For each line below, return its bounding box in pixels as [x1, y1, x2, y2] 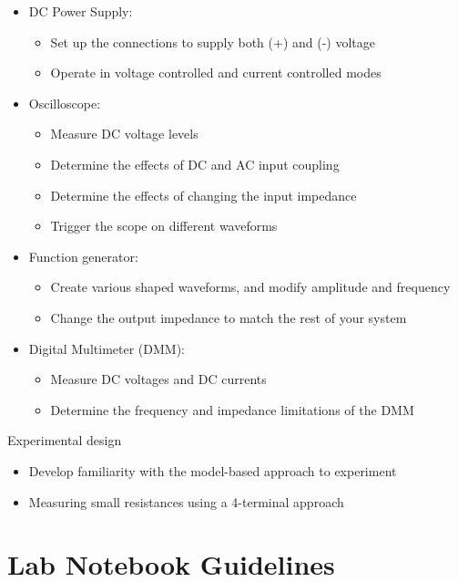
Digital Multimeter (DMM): [28, 338, 185, 358]
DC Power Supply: [28, 2, 133, 20]
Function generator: [28, 246, 138, 265]
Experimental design [7, 431, 122, 450]
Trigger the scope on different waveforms [50, 216, 278, 235]
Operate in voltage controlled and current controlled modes [50, 63, 382, 82]
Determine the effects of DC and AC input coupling [50, 154, 340, 173]
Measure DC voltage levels [50, 124, 198, 143]
